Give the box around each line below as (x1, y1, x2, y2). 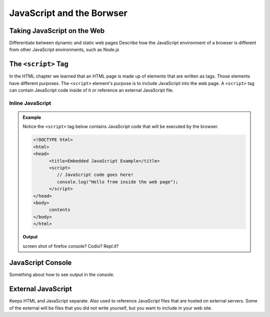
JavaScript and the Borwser (9, 7, 127, 18)
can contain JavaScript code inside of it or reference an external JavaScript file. (9, 87, 174, 93)
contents (49, 207, 70, 212)
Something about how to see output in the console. (9, 271, 114, 277)
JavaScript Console (9, 258, 72, 267)
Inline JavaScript (9, 99, 51, 106)
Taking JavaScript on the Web (9, 26, 105, 35)
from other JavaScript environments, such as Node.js (9, 46, 119, 52)
